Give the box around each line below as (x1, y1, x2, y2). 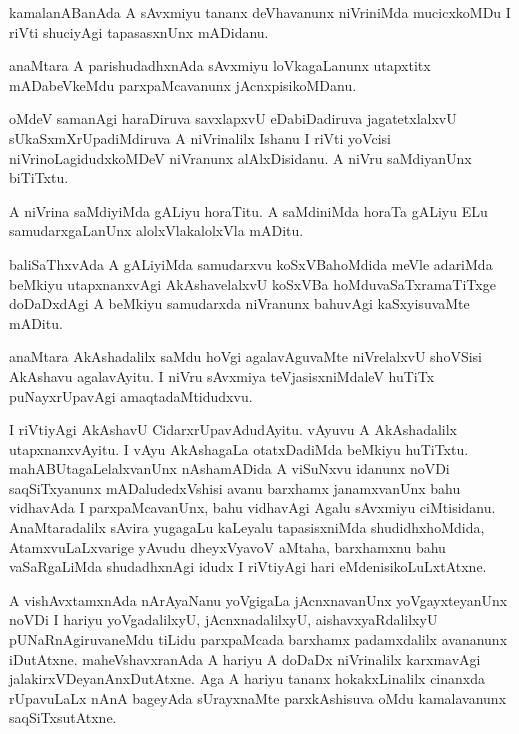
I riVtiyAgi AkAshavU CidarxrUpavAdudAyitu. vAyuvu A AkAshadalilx (9, 419, 457, 440)
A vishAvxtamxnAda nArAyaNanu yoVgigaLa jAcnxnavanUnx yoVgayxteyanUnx (9, 589, 508, 610)
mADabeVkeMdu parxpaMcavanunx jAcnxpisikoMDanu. (9, 74, 357, 95)
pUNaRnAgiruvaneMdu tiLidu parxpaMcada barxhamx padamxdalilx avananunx (9, 629, 508, 650)
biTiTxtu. (9, 167, 69, 188)
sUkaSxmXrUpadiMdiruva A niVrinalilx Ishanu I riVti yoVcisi (9, 127, 391, 148)
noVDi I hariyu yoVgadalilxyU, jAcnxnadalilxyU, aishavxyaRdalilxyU (9, 609, 438, 630)
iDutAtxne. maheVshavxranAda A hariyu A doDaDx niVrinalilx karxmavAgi (9, 648, 481, 669)
